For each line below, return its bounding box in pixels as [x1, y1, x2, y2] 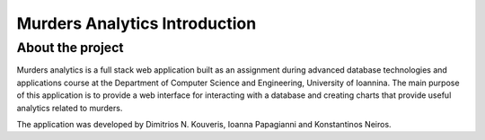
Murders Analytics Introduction [16, 13, 257, 33]
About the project [16, 39, 125, 56]
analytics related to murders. [16, 102, 123, 113]
